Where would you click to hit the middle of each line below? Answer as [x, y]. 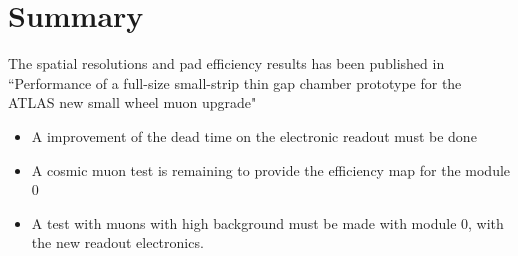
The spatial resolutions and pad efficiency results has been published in [226, 63]
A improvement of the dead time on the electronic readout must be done [254, 135]
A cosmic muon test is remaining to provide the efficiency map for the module [271, 169]
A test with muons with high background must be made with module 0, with [267, 222]
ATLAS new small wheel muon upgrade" [132, 102]
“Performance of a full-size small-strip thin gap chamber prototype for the [235, 82]
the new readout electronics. [117, 242]
